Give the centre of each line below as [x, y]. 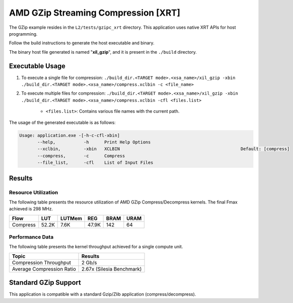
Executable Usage [37, 66]
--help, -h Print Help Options [94, 142]
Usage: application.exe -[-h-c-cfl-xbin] [70, 135]
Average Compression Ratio [44, 269]
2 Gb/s [89, 263]
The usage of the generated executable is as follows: [62, 122]
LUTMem [71, 218]
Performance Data [31, 237]
